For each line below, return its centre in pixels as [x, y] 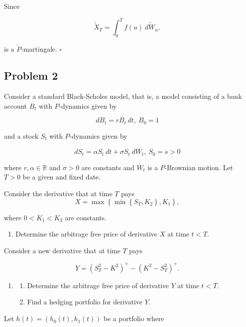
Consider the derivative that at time [58, 193]
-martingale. [39, 49]
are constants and [108, 167]
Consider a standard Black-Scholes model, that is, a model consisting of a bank [123, 96]
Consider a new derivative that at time [62, 250]
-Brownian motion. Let [199, 167]
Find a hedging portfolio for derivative [85, 302]
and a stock [21, 135]
